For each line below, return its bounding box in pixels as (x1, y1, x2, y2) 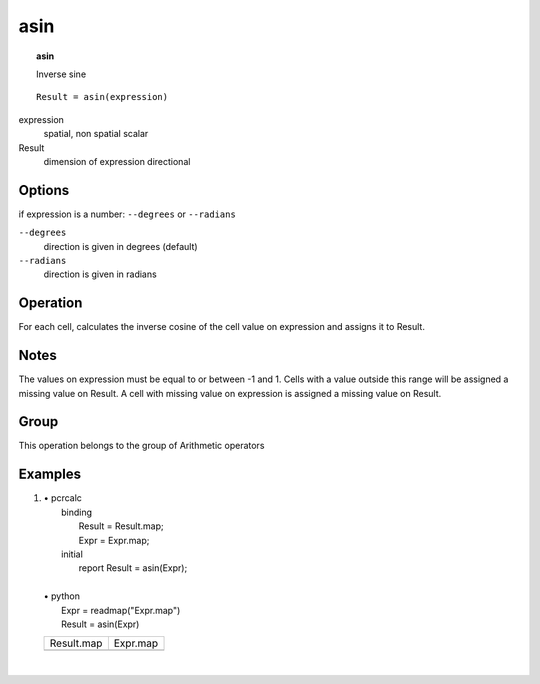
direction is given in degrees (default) (43, 240, 199, 252)
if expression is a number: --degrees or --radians (18, 208, 237, 220)
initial (61, 548, 84, 560)
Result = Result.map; (78, 520, 164, 532)
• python (43, 590, 80, 602)
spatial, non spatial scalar (43, 128, 149, 140)
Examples (18, 466, 82, 483)
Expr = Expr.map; (78, 534, 150, 546)
